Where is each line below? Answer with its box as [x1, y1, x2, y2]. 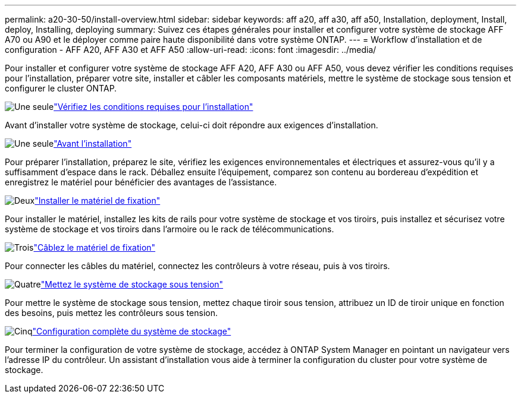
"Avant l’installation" [54, 138, 132, 149]
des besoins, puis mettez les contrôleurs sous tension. [5, 308, 218, 318]
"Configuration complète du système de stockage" [32, 326, 231, 336]
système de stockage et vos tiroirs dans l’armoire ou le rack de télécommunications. [5, 224, 334, 234]
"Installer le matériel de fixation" [34, 195, 161, 206]
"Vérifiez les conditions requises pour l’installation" [54, 102, 253, 112]
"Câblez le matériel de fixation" [33, 242, 156, 252]
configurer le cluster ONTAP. [5, 83, 117, 93]
